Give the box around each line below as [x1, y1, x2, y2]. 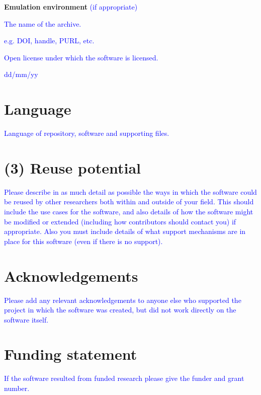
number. [4, 383, 30, 393]
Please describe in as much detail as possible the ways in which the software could [4, 186, 257, 197]
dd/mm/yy [4, 69, 38, 80]
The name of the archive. [4, 18, 81, 29]
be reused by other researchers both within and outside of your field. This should [4, 196, 254, 207]
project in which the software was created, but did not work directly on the [4, 304, 236, 315]
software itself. [4, 314, 49, 325]
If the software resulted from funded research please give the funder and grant [4, 373, 244, 383]
